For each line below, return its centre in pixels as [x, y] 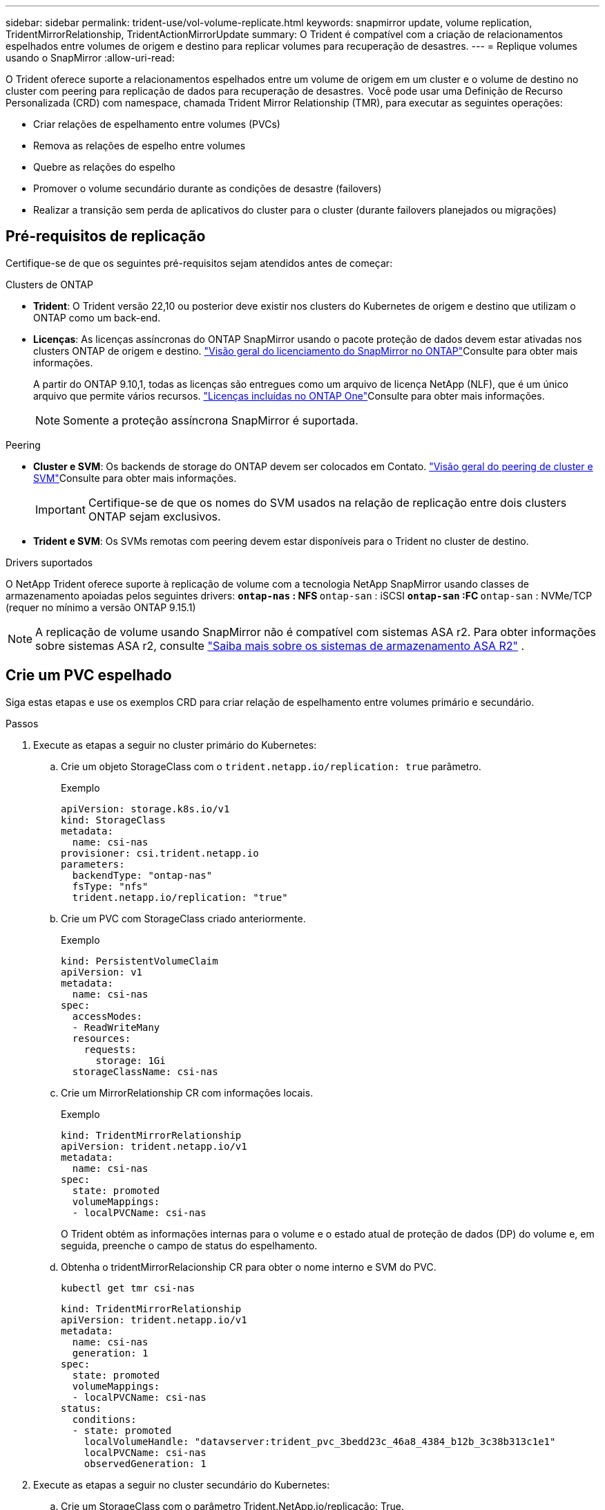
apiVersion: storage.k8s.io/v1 [145, 809]
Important [60, 509]
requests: [110, 1049]
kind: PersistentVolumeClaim [140, 961]
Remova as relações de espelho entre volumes [140, 146]
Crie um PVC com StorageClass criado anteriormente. [183, 918]
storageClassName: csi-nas [145, 1071]
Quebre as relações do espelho [104, 167]
